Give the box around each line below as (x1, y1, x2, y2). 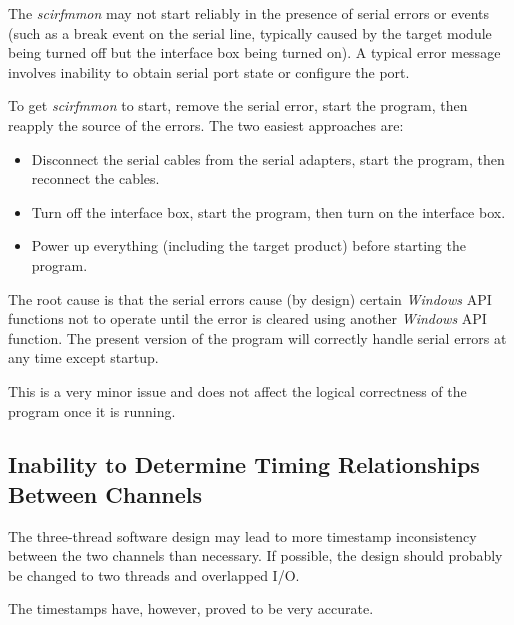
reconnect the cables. (31, 168, 160, 189)
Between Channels (8, 478, 203, 509)
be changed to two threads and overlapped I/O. (8, 564, 300, 585)
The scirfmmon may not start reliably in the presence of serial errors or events (8, 3, 489, 23)
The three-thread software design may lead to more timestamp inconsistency (8, 525, 477, 546)
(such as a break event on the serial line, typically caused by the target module (8, 22, 492, 43)
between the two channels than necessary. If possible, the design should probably (8, 545, 503, 566)
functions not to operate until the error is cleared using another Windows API (8, 308, 487, 329)
